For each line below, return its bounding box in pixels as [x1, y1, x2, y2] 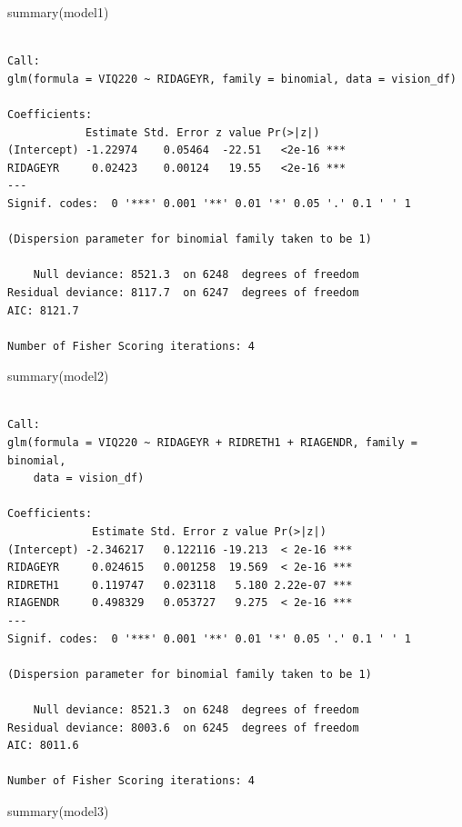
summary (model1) [7, 3, 109, 21]
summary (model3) [7, 801, 109, 820]
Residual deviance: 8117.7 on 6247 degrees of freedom [7, 285, 359, 299]
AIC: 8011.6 [7, 739, 79, 752]
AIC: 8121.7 [7, 304, 79, 317]
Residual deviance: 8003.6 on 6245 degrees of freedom [7, 721, 359, 734]
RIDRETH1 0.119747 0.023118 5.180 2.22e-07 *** [7, 578, 353, 592]
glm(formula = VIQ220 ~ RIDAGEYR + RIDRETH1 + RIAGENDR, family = [7, 436, 418, 450]
